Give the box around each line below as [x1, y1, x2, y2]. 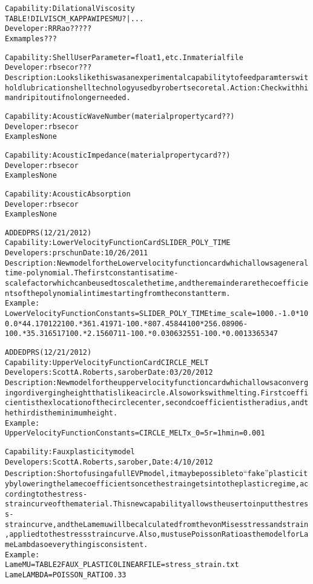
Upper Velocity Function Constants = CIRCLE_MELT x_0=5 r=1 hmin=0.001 [5, 429, 265, 438]
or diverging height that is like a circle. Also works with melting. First [18, 388, 283, 397]
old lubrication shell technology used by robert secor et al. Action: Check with [9, 83, 300, 92]
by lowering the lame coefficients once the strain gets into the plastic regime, [9, 479, 300, 488]
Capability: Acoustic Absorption [5, 189, 131, 198]
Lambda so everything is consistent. [13, 540, 148, 549]
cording [5, 489, 36, 498]
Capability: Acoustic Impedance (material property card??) [5, 150, 231, 159]
